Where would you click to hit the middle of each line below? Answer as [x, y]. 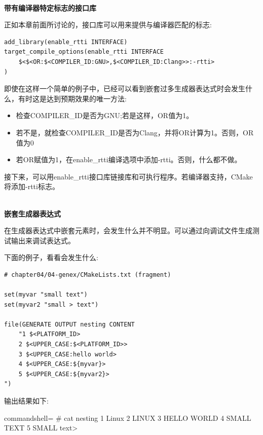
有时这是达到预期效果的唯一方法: [72, 98]
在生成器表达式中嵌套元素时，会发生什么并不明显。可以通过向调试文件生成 [128, 230]
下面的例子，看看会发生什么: [51, 257]
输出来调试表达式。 [43, 240]
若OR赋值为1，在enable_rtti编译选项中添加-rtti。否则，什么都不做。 [129, 159]
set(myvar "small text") [46, 295]
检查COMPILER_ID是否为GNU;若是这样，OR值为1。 [105, 115]
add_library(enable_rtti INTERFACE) [66, 42]
